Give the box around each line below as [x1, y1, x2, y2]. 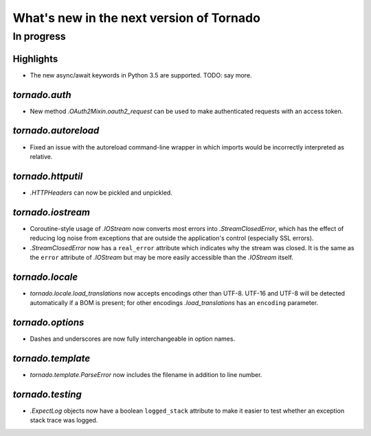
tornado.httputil [12, 170, 83, 182]
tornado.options [12, 317, 85, 328]
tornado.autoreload [12, 125, 100, 136]
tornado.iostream [12, 206, 91, 218]
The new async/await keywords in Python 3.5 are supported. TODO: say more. [30, 71, 252, 79]
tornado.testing [12, 388, 82, 400]
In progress [12, 30, 67, 43]
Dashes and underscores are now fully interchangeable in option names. [30, 335, 236, 343]
